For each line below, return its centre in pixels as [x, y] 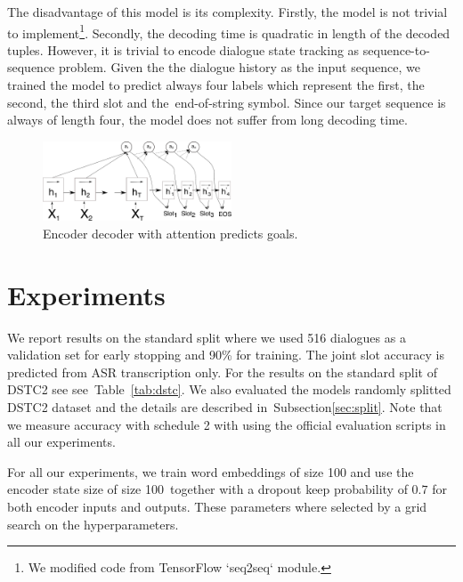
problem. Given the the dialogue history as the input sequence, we [240, 67]
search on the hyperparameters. [93, 524]
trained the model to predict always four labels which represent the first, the [216, 85]
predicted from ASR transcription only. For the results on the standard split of [222, 372]
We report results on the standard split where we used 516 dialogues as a [207, 337]
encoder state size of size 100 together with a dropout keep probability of [207, 489]
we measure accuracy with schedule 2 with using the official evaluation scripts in [227, 424]
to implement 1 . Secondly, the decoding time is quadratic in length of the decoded [229, 31]
